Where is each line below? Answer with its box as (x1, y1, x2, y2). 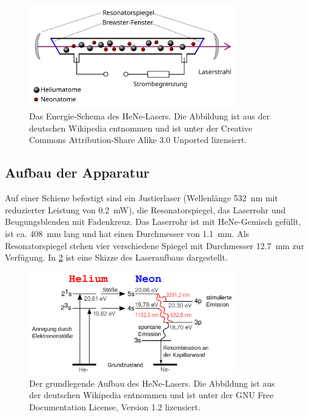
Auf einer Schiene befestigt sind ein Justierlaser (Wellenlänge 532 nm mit (5, 192, 278, 204)
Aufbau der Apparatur (5, 163, 150, 182)
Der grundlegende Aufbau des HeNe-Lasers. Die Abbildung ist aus (29, 376, 275, 389)
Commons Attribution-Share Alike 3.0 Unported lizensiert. (29, 133, 247, 146)
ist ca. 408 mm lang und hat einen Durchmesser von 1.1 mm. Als (5, 227, 250, 239)
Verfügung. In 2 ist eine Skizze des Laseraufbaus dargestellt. (5, 251, 228, 264)
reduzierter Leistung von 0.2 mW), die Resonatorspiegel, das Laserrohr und (5, 203, 286, 216)
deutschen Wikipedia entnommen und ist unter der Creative (29, 121, 253, 134)
